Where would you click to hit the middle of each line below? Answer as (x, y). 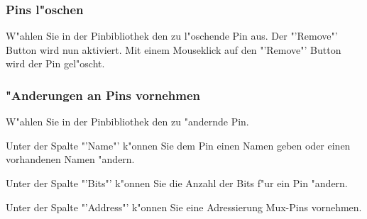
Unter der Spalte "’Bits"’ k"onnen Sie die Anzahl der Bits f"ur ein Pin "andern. (177, 183)
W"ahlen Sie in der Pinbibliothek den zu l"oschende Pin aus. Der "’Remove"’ (172, 36)
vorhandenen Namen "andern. (70, 159)
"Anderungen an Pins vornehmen (103, 95)
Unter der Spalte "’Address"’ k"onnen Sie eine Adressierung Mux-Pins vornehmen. (184, 207)
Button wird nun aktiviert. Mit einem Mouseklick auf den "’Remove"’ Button (174, 49)
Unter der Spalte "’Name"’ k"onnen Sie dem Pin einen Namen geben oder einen (178, 145)
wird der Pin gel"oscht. (55, 63)
